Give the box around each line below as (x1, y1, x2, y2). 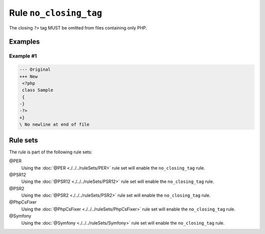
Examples (9, 37, 40, 46)
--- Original (19, 67, 51, 72)
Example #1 (9, 53, 37, 59)
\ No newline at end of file (19, 122, 90, 127)
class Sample (22, 88, 53, 93)
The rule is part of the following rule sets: (9, 149, 93, 155)
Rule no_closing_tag (9, 7, 103, 18)
